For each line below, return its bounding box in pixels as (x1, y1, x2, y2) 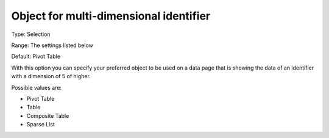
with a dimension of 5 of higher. (11, 73, 91, 80)
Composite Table (26, 112, 69, 119)
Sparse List (26, 121, 55, 128)
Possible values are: (11, 84, 62, 91)
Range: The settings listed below (11, 42, 94, 49)
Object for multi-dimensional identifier (11, 9, 211, 23)
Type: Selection (11, 31, 51, 38)
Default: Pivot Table (11, 53, 61, 60)
